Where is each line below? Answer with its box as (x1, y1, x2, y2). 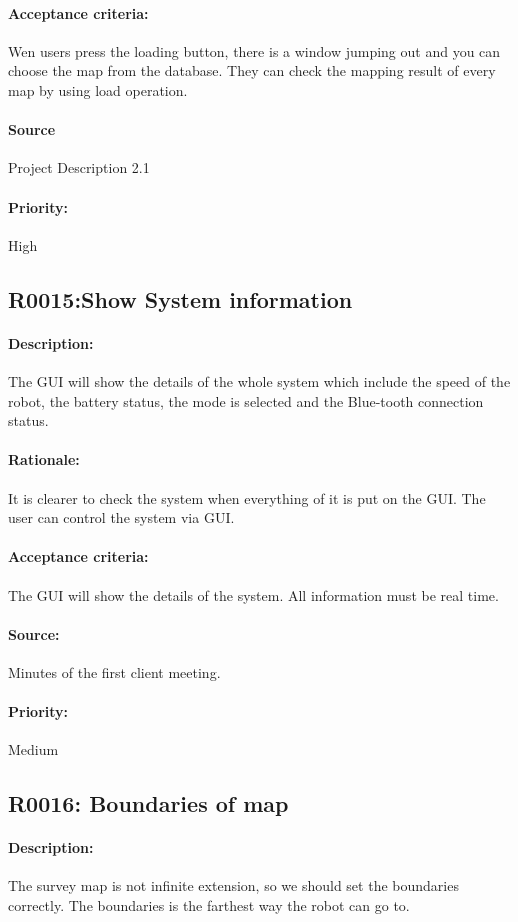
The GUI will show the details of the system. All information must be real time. (8, 584, 499, 605)
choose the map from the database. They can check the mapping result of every (8, 60, 496, 81)
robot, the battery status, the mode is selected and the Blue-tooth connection (8, 390, 484, 411)
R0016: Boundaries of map (8, 788, 289, 819)
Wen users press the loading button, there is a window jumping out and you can (8, 40, 501, 61)
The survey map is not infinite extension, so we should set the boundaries (8, 875, 459, 896)
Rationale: (8, 449, 80, 470)
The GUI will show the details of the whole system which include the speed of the (8, 370, 511, 391)
